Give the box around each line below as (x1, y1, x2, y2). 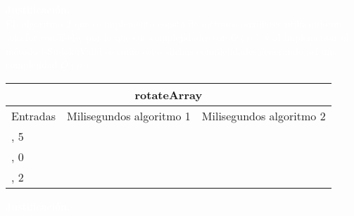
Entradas (11, 107, 56, 124)
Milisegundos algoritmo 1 (67, 107, 191, 124)
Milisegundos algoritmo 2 (201, 107, 326, 124)
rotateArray (134, 86, 203, 103)
